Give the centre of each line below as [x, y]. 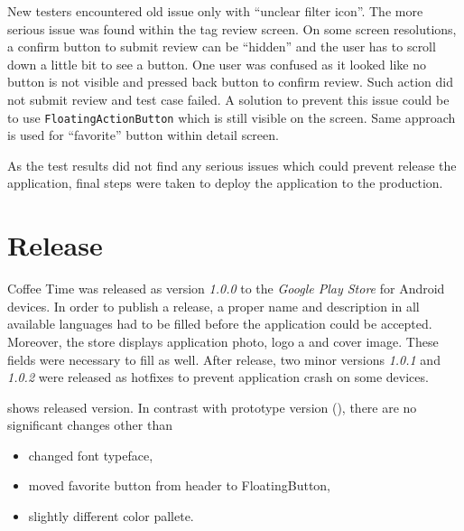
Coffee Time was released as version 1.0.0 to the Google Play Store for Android [226, 289]
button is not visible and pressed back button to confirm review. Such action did [230, 82]
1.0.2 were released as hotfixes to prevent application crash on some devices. [218, 377]
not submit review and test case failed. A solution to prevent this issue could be [228, 99]
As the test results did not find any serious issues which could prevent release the [232, 165]
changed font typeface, [91, 455]
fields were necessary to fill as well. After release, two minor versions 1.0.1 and [224, 359]
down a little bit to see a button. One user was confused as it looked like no [217, 64]
